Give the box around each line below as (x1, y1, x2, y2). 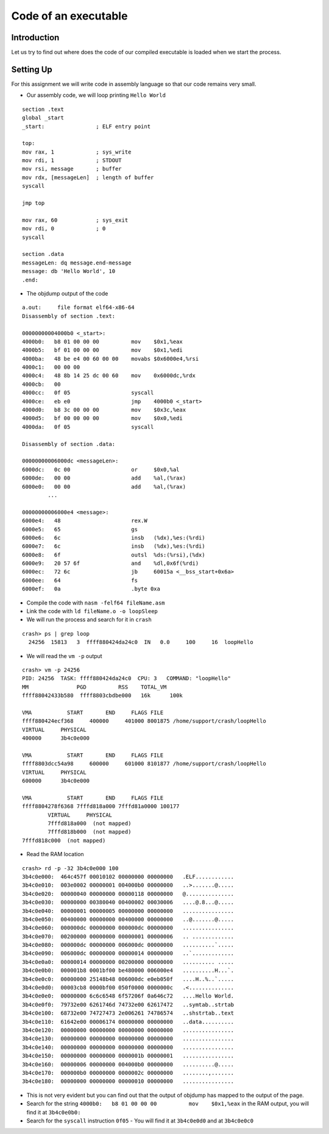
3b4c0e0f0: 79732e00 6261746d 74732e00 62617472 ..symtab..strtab (22, 1001, 235, 1008)
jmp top (22, 200, 45, 207)
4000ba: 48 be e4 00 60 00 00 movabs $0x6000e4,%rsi (22, 355, 199, 362)
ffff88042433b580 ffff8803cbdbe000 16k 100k (22, 692, 183, 699)
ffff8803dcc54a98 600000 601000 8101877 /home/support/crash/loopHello (22, 760, 266, 767)
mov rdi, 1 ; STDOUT (22, 157, 122, 164)
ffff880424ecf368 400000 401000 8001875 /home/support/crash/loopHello (22, 718, 266, 725)
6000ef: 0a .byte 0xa (22, 586, 161, 592)
